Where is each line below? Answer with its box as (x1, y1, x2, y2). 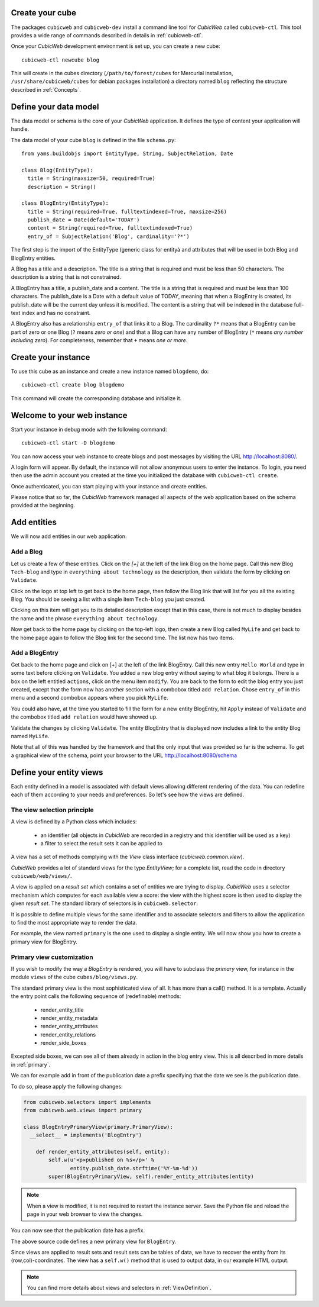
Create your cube (11, 8, 77, 18)
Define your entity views (11, 767, 103, 777)
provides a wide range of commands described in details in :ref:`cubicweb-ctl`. (11, 31, 203, 38)
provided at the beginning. (11, 502, 76, 509)
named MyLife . (11, 732, 50, 739)
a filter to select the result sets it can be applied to (40, 839, 162, 846)
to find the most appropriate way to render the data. (11, 919, 137, 926)
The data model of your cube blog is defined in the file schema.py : (11, 136, 177, 143)
